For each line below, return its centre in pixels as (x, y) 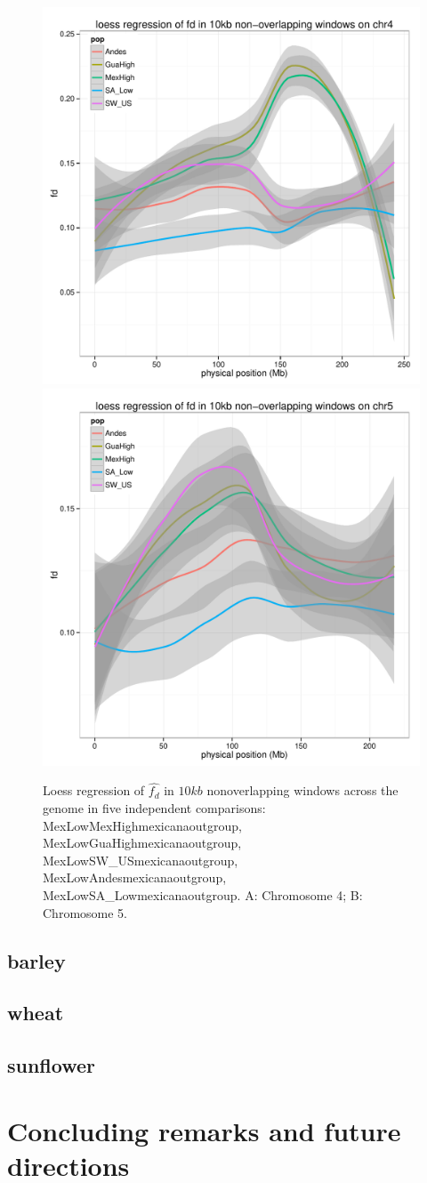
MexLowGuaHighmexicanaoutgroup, (142, 843)
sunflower (51, 1065)
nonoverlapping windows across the (302, 790)
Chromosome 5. (85, 912)
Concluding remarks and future (204, 1130)
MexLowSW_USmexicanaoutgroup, (141, 860)
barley (36, 960)
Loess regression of (94, 790)
